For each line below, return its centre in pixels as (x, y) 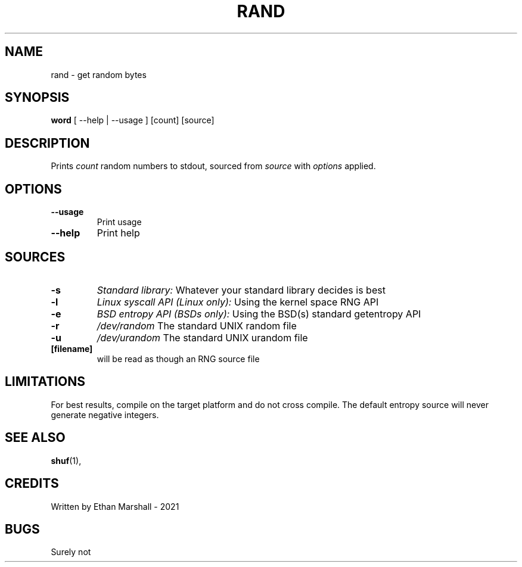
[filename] (72, 348)
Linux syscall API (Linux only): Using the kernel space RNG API (238, 302)
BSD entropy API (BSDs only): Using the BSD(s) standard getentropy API (259, 314)
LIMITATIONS (45, 382)
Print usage (119, 222)
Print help (118, 233)
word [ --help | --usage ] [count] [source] (133, 120)
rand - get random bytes (99, 74)
